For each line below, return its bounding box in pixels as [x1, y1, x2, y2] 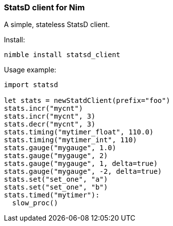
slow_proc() [12, 199, 58, 207]
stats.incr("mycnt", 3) [4, 112, 96, 121]
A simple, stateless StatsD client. [4, 20, 110, 29]
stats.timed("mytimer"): [4, 191, 100, 199]
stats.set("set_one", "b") [4, 183, 108, 192]
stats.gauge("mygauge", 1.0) [4, 144, 116, 152]
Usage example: [4, 65, 57, 74]
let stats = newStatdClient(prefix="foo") [4, 97, 171, 105]
